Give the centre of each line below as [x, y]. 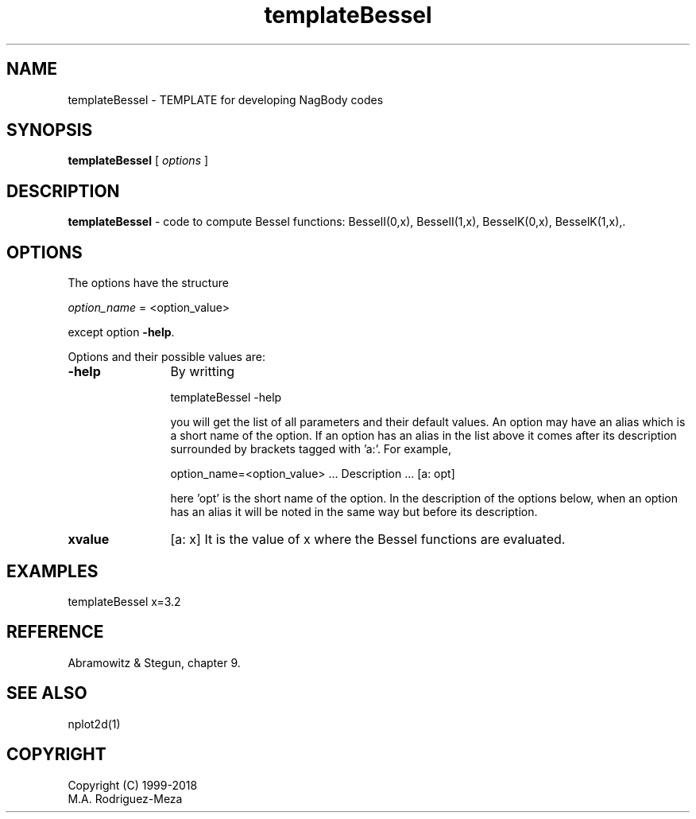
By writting [203, 372]
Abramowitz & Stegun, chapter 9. [154, 662]
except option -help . [121, 332]
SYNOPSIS [50, 130]
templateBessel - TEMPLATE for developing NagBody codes [226, 99]
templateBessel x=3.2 [124, 601]
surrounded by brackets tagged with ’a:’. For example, [311, 449]
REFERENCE [55, 632]
